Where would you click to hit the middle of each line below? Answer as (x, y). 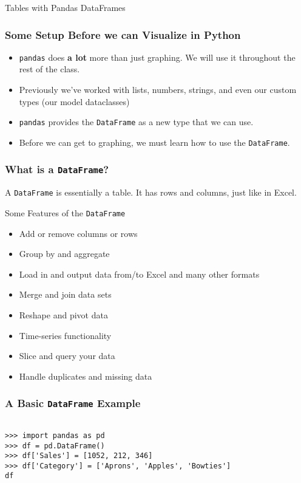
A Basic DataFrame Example (73, 403)
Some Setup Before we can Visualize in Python (123, 34)
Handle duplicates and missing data (86, 376)
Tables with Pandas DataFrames (65, 7)
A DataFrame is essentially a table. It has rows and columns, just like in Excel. (151, 192)
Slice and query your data (67, 356)
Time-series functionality (65, 335)
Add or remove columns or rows (78, 233)
